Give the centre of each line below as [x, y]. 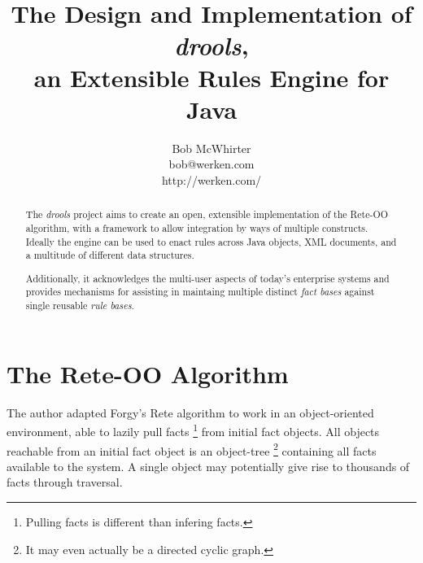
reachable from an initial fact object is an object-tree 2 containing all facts [192, 449]
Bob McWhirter [211, 148]
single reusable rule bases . [80, 306]
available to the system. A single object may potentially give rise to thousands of [208, 466]
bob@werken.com [211, 164]
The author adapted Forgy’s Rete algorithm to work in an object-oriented [190, 412]
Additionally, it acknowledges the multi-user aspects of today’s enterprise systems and [207, 278]
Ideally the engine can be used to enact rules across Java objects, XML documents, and [211, 241]
